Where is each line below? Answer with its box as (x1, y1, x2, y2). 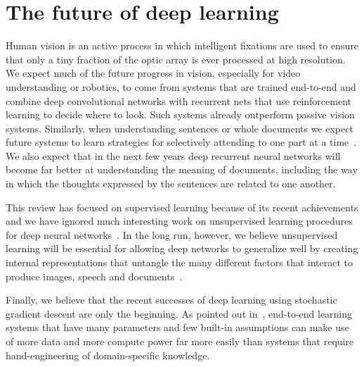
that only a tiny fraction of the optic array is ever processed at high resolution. (6, 51, 346, 66)
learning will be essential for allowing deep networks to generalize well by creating (6, 241, 358, 256)
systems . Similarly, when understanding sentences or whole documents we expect (6, 120, 353, 135)
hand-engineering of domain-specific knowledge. (6, 347, 210, 362)
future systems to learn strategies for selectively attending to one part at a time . (6, 135, 357, 149)
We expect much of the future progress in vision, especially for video (6, 66, 301, 80)
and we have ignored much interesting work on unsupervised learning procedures (6, 213, 353, 228)
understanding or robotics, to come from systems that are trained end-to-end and (6, 79, 356, 94)
